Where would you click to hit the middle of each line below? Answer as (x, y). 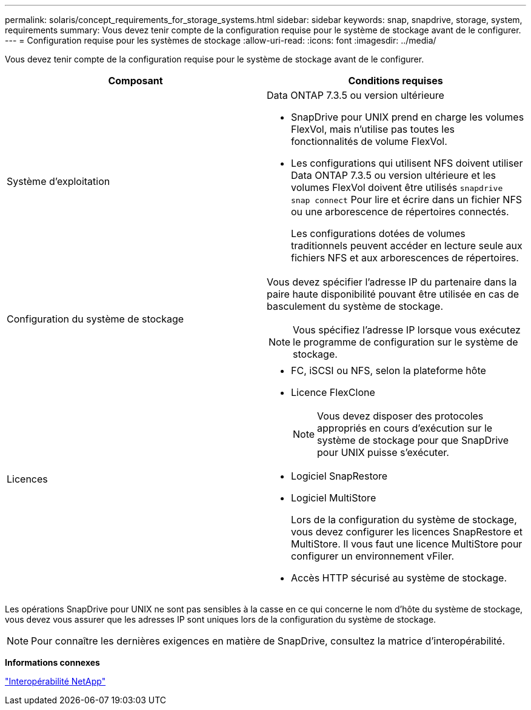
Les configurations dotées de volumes (378, 233)
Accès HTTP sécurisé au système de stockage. (399, 578)
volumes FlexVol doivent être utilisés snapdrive (397, 187)
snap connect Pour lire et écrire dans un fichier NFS (407, 199)
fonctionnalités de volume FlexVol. (369, 141)
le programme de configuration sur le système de (406, 342)
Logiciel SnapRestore (339, 476)
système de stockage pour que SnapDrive (413, 440)
